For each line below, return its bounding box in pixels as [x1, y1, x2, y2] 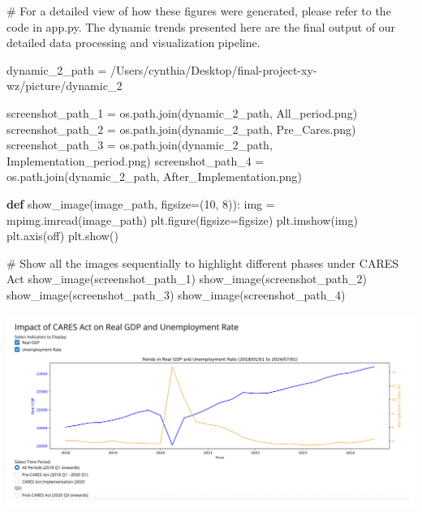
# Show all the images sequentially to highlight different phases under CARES [6, 254, 398, 271]
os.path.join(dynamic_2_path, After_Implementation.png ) [6, 168, 302, 185]
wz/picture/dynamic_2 [6, 77, 123, 94]
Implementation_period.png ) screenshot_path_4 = [6, 152, 265, 169]
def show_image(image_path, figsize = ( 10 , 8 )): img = [6, 195, 275, 212]
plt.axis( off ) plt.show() [6, 227, 118, 244]
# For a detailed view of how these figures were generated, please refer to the [6, 2, 391, 19]
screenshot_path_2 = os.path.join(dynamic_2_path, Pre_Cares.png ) [6, 120, 356, 137]
